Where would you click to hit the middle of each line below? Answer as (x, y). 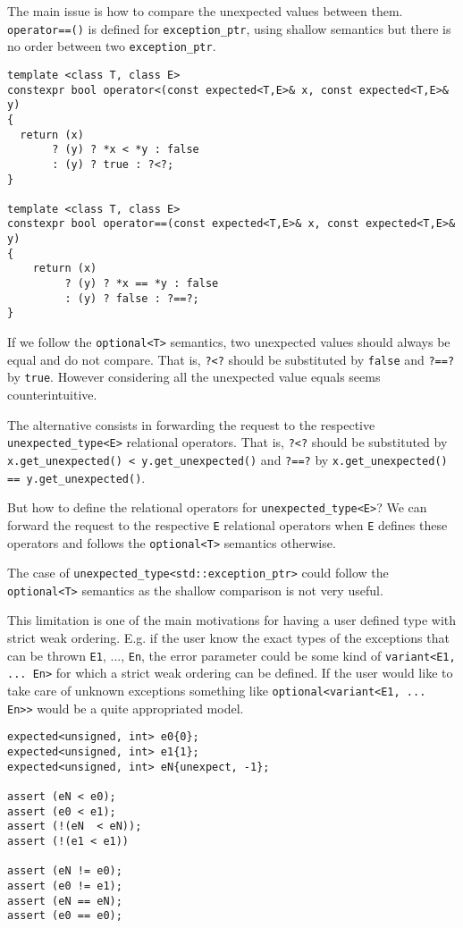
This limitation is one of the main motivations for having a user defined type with (232, 620)
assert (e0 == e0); (65, 916)
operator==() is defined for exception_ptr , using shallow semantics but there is (229, 28)
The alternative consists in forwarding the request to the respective (191, 424)
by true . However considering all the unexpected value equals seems (194, 377)
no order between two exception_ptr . (112, 46)
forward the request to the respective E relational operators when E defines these (227, 524)
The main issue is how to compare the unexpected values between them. (205, 11)
